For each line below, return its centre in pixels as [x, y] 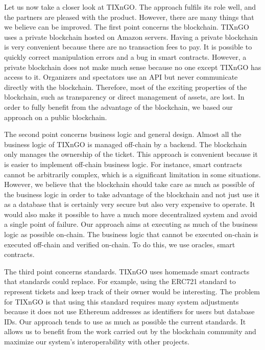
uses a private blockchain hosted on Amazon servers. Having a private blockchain [131, 37]
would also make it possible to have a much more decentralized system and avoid [131, 214]
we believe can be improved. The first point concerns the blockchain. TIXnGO [127, 27]
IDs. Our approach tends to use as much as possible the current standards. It [125, 321]
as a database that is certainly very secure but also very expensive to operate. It [130, 204]
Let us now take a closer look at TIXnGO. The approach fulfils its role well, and [130, 7]
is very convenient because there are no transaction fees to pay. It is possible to [128, 47]
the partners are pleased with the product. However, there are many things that [129, 17]
